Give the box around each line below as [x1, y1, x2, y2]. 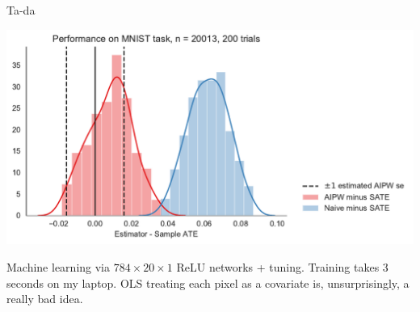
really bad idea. [6, 290, 83, 307]
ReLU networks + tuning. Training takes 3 [176, 258, 388, 275]
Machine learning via [6, 258, 111, 275]
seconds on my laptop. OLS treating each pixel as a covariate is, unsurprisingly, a [6, 274, 409, 291]
